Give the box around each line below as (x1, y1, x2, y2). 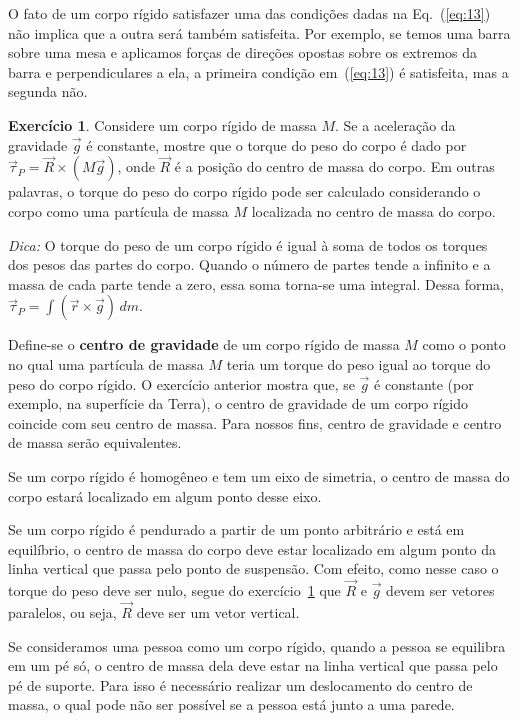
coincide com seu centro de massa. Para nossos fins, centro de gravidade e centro (8, 412, 502, 433)
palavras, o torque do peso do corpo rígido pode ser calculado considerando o (8, 181, 481, 202)
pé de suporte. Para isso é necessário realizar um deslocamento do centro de (8, 674, 473, 695)
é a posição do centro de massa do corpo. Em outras (174, 156, 495, 177)
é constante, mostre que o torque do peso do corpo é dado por (86, 134, 467, 155)
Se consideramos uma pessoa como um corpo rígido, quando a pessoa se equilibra (8, 635, 506, 656)
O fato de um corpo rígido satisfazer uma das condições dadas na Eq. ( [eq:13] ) (8, 3, 491, 23)
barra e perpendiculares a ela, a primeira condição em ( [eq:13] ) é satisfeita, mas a (8, 61, 509, 82)
